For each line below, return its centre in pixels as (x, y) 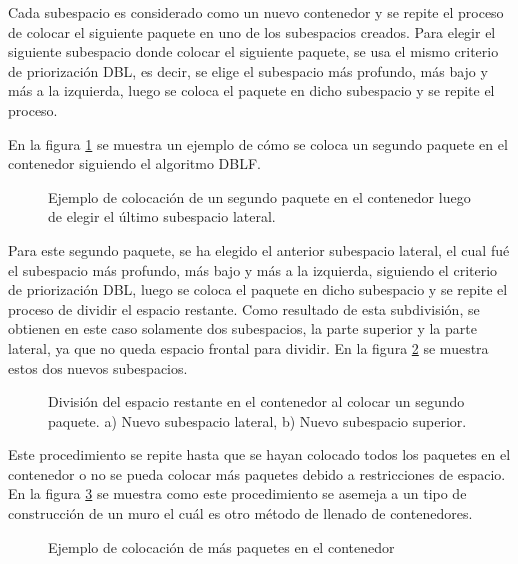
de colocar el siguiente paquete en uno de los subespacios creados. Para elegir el (252, 31)
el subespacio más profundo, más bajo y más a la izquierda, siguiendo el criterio (253, 269)
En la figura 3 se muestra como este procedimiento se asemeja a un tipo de (237, 493)
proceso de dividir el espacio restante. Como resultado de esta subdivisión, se (244, 308)
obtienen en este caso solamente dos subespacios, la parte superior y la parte (242, 328)
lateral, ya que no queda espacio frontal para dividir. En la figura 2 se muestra (248, 347)
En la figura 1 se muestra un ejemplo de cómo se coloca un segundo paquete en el (258, 143)
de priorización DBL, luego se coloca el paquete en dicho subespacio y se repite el (258, 289)
